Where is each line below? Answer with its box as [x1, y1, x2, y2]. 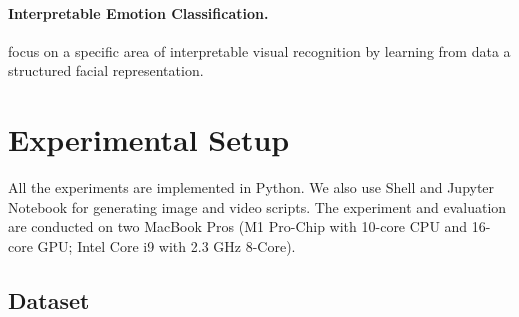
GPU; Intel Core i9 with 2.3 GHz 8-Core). [37, 235, 296, 256]
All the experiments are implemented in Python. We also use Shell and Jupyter [8, 177, 495, 198]
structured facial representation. [8, 60, 204, 81]
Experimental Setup [8, 119, 290, 160]
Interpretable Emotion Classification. [8, 2, 269, 23]
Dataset [8, 284, 90, 315]
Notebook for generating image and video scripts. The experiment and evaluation [8, 196, 507, 217]
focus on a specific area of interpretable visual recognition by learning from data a [8, 40, 511, 61]
